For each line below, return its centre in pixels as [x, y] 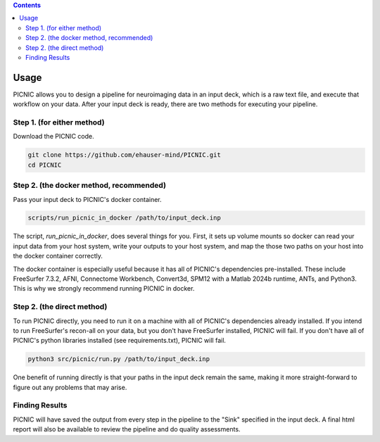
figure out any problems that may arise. [70, 387]
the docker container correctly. [58, 256]
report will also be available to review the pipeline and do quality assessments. [127, 429]
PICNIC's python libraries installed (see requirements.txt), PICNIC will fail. [120, 341]
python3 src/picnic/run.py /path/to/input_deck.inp [119, 359]
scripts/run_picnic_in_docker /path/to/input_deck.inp [124, 218]
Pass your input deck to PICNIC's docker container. [87, 199]
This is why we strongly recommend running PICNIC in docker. [104, 289]
